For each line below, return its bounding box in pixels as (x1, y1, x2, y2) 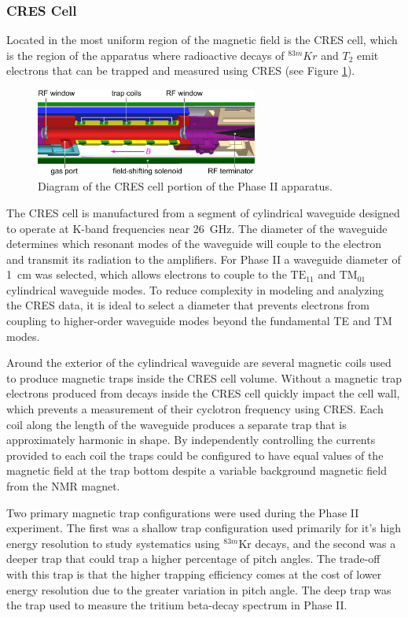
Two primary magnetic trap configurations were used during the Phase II (6, 504, 359, 520)
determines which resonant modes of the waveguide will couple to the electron (6, 235, 382, 252)
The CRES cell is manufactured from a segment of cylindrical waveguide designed (6, 204, 400, 220)
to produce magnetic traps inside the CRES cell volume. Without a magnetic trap (6, 369, 402, 386)
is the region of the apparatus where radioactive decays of (6, 46, 285, 63)
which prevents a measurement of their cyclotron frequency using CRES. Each (6, 401, 384, 417)
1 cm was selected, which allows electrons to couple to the (6, 266, 287, 283)
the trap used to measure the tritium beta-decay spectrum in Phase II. (6, 597, 347, 613)
